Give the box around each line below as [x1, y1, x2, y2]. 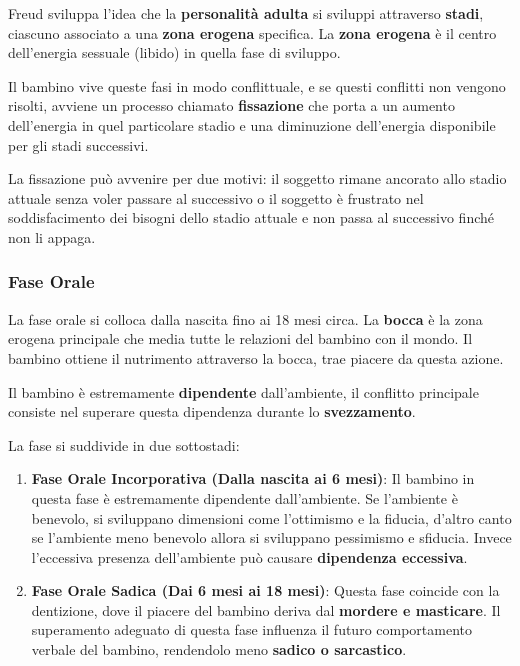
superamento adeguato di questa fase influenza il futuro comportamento [31, 619, 472, 640]
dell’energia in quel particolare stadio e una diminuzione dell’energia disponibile [8, 114, 496, 135]
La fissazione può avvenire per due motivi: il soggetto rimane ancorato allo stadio [8, 168, 507, 189]
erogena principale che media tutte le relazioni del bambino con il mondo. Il [8, 328, 473, 349]
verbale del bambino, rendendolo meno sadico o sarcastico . [31, 639, 407, 660]
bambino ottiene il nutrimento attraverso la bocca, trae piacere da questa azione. [8, 347, 504, 368]
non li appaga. [8, 226, 96, 247]
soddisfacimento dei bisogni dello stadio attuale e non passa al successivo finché [8, 207, 494, 228]
